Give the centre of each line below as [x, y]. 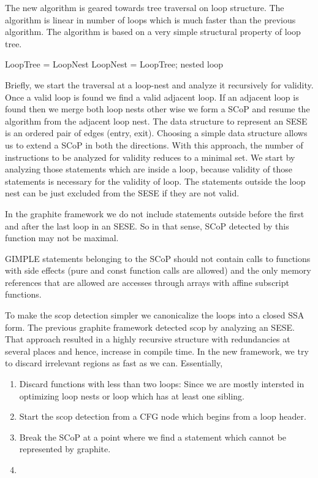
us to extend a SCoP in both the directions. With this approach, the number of [154, 145]
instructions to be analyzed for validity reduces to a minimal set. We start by [150, 157]
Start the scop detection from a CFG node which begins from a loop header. [163, 416]
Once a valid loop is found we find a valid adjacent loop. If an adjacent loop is [152, 97]
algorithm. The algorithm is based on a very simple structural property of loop [153, 32]
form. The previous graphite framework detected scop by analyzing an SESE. [150, 327]
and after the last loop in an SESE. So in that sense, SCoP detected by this [147, 226]
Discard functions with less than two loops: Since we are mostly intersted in [162, 384]
